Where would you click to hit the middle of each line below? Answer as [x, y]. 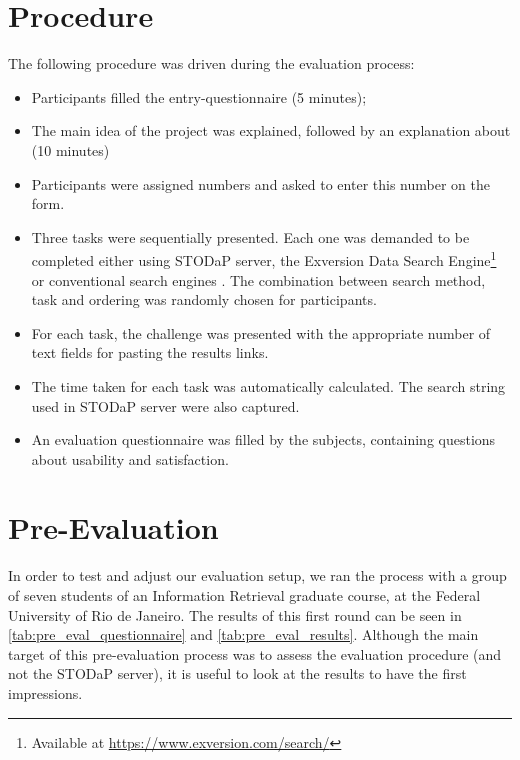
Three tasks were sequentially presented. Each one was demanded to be [250, 236]
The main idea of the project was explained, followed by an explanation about [271, 130]
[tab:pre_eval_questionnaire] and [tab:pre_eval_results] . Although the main [243, 634]
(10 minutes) [70, 149]
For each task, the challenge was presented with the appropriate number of [261, 332]
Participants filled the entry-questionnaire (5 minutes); [199, 96]
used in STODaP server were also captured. [165, 405]
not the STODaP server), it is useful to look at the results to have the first [237, 673]
